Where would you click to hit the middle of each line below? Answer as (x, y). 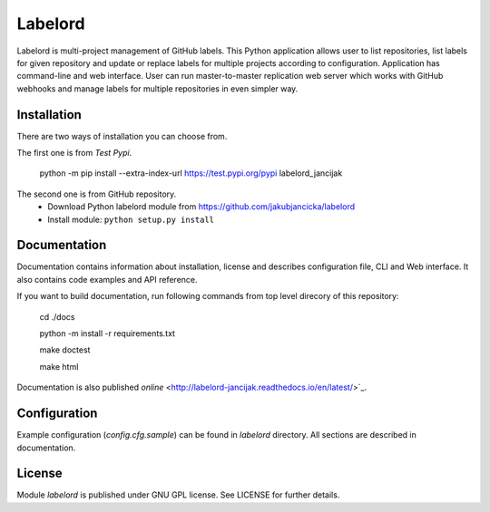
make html (59, 366)
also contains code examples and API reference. (108, 279)
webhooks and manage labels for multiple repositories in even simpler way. (157, 88)
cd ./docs (57, 316)
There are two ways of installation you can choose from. (122, 136)
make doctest (65, 350)
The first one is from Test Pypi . (74, 153)
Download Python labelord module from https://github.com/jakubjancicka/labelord (201, 207)
